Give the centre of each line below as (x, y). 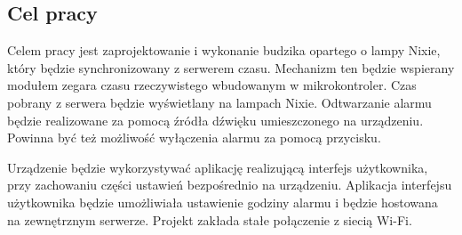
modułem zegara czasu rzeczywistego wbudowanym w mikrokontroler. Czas (212, 85)
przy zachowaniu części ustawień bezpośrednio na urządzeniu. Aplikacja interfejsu (230, 185)
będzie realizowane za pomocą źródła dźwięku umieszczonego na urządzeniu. (215, 120)
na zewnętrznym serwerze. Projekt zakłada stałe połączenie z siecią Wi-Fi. (210, 219)
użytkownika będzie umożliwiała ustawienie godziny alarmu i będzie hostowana (223, 202)
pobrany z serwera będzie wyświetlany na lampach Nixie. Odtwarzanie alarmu (219, 102)
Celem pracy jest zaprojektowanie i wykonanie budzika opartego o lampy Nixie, (224, 50)
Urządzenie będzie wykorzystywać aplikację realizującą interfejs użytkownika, (218, 167)
